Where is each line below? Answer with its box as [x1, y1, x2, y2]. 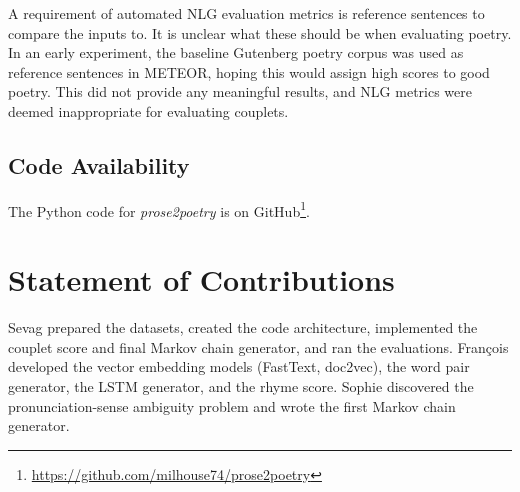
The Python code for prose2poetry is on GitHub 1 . [8, 197, 310, 221]
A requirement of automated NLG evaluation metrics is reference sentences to [8, 3, 485, 23]
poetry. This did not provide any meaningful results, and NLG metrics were [8, 81, 472, 102]
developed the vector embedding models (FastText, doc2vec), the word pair [8, 356, 470, 377]
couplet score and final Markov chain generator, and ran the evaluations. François [8, 336, 509, 357]
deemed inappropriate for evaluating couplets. [8, 100, 289, 121]
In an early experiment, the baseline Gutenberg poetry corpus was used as [8, 42, 464, 63]
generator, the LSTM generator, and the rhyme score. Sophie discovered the [8, 375, 474, 396]
